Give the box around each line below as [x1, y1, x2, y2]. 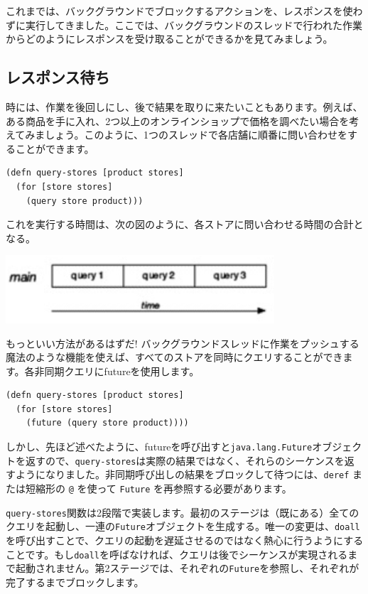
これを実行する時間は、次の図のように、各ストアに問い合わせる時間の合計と [6, 217, 364, 232]
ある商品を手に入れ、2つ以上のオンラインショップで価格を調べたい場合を [6, 113, 350, 128]
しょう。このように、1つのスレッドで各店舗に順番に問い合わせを [45, 127, 348, 142]
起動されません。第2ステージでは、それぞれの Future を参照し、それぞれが [15, 561, 359, 576]
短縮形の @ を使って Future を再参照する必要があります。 [25, 481, 292, 496]
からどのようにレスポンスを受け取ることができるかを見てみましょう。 [6, 31, 333, 46]
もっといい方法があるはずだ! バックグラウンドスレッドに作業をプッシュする [6, 335, 359, 350]
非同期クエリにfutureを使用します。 [34, 363, 200, 378]
